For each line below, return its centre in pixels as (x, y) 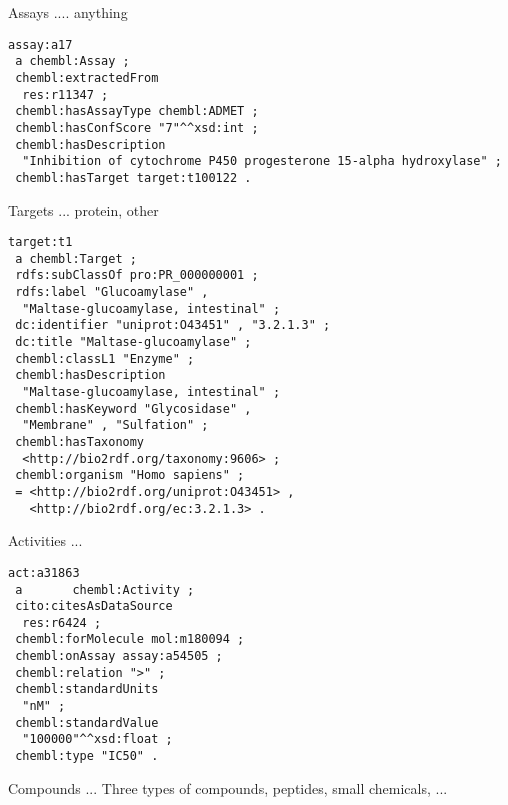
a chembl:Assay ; (72, 61)
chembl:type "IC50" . (87, 756)
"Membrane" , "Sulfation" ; (115, 425)
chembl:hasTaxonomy (80, 441)
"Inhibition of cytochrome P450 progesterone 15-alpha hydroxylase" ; (262, 161)
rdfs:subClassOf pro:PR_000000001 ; (137, 275)
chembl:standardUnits (87, 689)
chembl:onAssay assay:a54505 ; (119, 656)
